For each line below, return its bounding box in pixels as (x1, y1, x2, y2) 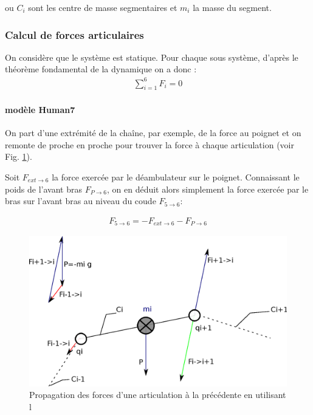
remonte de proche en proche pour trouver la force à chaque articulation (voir (5, 138, 294, 151)
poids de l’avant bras (5, 182, 82, 195)
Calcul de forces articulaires (5, 27, 144, 42)
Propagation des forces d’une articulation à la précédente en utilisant (29, 388, 286, 401)
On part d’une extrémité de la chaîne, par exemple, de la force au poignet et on (5, 126, 301, 139)
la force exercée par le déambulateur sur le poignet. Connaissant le (52, 170, 300, 183)
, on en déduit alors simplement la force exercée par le (106, 182, 309, 195)
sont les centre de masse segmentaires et (28, 1, 177, 13)
